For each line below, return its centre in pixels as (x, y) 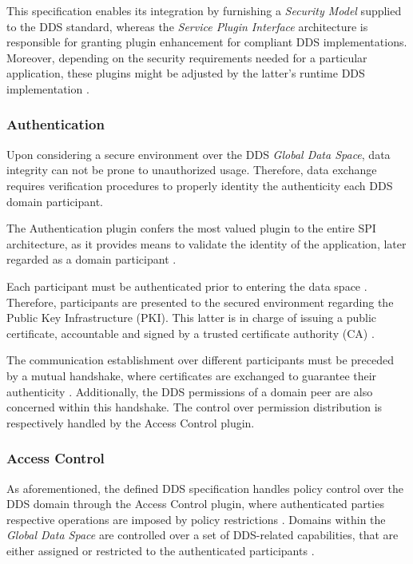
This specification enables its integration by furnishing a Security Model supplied (204, 10)
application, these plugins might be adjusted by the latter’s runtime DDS (186, 73)
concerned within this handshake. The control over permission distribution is (195, 407)
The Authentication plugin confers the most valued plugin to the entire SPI (191, 228)
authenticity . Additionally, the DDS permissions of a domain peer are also (190, 391)
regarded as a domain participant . (91, 259)
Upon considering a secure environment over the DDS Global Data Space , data (199, 154)
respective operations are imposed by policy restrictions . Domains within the (196, 519)
